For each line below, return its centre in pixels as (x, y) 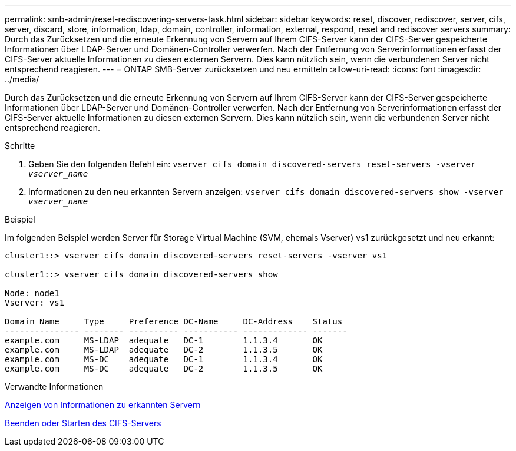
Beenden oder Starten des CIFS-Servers (83, 423)
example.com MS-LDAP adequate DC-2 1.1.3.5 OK (164, 350)
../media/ (22, 79)
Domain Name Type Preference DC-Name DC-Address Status (174, 321)
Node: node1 (32, 293)
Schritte (20, 146)
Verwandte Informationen (54, 387)
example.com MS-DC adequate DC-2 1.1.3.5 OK (164, 369)
